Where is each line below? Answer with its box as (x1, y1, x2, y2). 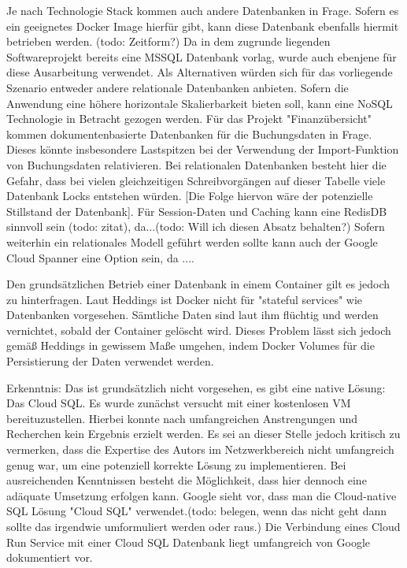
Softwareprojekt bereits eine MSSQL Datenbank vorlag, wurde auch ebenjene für (6, 48, 397, 65)
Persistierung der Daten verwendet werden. (6, 353, 214, 369)
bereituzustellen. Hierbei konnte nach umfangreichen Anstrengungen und (6, 410, 358, 426)
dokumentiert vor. (6, 549, 93, 566)
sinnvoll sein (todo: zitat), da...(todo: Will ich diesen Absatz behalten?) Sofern (6, 218, 385, 235)
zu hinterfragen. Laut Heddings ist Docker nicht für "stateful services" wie (6, 291, 363, 307)
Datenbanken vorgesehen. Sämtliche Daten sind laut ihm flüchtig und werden (6, 306, 379, 323)
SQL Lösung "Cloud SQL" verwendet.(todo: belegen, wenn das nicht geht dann (6, 503, 387, 519)
